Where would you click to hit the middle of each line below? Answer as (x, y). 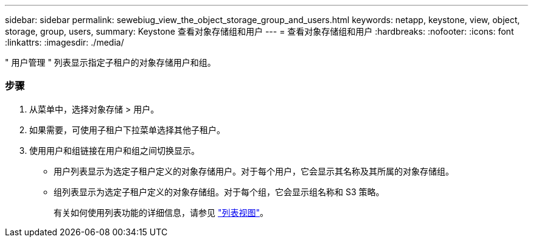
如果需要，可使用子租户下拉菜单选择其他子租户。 (127, 130)
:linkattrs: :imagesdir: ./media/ (64, 42)
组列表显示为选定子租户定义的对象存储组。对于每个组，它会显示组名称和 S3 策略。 (219, 192)
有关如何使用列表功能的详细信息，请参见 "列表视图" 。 (161, 212)
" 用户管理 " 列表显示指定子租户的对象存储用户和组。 (110, 62)
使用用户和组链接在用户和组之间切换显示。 (114, 150)
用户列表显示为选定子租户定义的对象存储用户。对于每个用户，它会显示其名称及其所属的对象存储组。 (254, 171)
